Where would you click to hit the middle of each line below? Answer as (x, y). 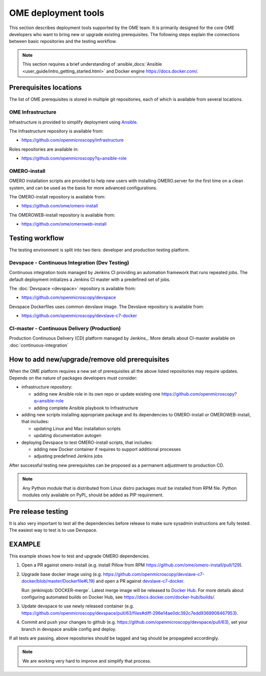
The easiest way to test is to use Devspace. (53, 530)
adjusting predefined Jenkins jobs (68, 456)
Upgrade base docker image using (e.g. (62, 574)
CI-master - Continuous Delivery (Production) (65, 328)
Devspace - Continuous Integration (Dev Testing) (69, 263)
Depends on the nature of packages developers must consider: (73, 378)
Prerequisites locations (46, 88)
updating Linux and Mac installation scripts (77, 428)
